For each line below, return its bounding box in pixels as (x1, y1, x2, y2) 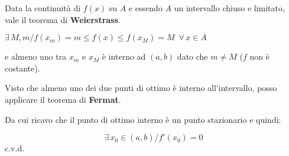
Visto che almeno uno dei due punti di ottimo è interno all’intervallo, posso (5, 82, 277, 94)
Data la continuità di (5, 2, 81, 14)
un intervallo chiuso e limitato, (174, 2, 285, 14)
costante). (5, 61, 40, 74)
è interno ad (102, 50, 146, 63)
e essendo (128, 2, 163, 14)
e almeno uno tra (5, 50, 67, 63)
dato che (177, 50, 208, 63)
